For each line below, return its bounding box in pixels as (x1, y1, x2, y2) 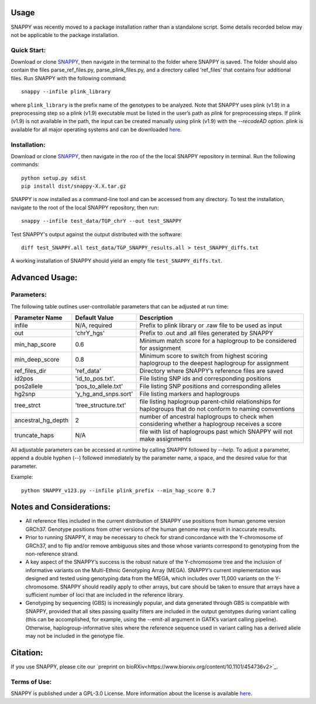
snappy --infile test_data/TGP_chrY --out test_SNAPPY (21, 217, 182, 225)
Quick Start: (11, 46, 46, 54)
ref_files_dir (14, 366, 47, 375)
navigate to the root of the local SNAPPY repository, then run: (11, 204, 159, 211)
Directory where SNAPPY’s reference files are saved (139, 366, 284, 375)
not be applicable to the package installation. (11, 31, 119, 38)
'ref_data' (75, 366, 102, 375)
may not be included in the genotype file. (25, 632, 125, 639)
